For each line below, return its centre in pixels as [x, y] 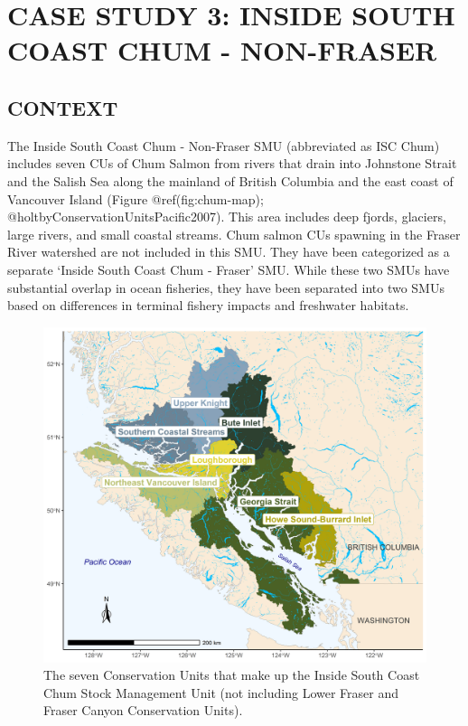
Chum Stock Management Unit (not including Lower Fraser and [221, 692]
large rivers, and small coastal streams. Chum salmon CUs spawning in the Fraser [234, 234]
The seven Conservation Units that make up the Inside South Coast [232, 675]
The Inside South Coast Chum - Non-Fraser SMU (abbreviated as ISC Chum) [224, 145]
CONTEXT [63, 107]
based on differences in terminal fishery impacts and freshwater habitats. [208, 305]
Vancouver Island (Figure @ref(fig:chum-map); [136, 198]
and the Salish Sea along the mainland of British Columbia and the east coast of [230, 180]
